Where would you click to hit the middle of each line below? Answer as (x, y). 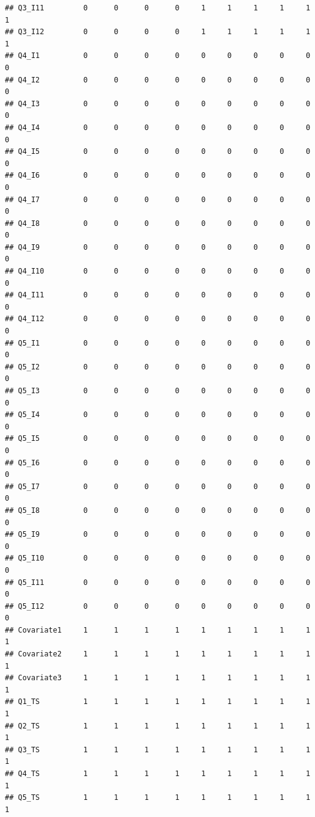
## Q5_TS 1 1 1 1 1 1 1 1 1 (158, 798)
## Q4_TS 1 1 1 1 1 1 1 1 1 (158, 774)
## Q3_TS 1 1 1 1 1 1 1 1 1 (158, 750)
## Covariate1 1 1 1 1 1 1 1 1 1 (158, 630)
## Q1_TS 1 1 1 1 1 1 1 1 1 (158, 702)
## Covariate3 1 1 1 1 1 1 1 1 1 (158, 678)
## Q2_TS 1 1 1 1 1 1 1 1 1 (158, 726)
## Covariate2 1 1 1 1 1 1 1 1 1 (158, 654)
